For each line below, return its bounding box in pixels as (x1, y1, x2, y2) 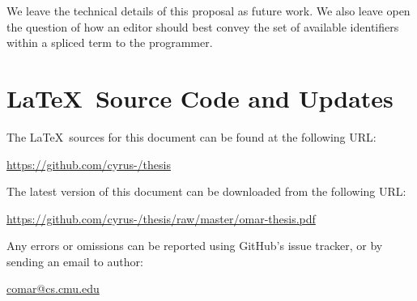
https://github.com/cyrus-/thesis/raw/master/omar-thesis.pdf (6, 210, 316, 227)
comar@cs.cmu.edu (6, 280, 100, 297)
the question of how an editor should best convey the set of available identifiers (6, 18, 399, 35)
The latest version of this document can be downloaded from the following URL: (6, 183, 406, 200)
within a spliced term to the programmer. (6, 34, 213, 51)
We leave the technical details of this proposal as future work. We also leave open (6, 2, 411, 19)
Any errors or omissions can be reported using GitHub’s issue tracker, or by (6, 237, 383, 254)
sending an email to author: (6, 252, 143, 269)
